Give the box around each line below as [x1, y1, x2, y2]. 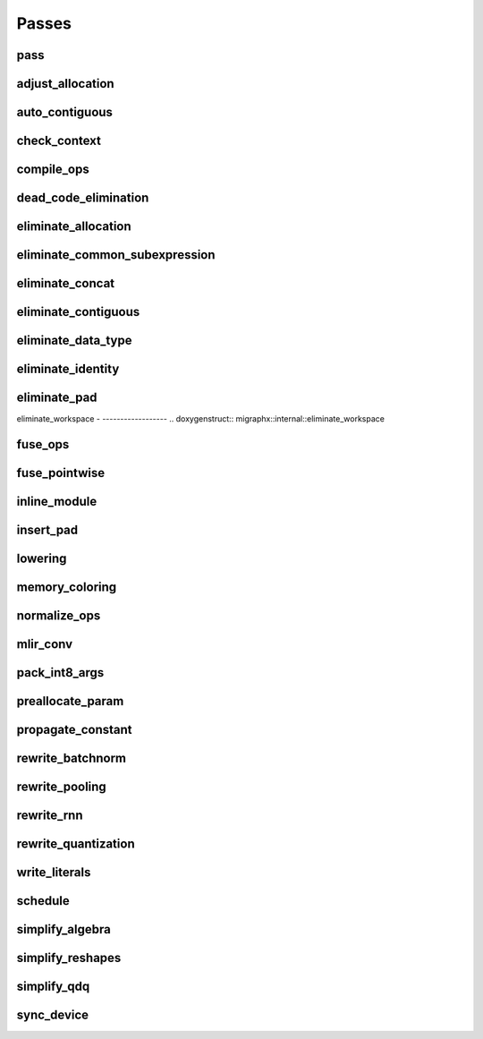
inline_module [16, 494, 97, 509]
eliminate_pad [16, 390, 97, 405]
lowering [16, 551, 67, 566]
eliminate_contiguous [16, 304, 140, 319]
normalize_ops [16, 609, 101, 624]
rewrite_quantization [16, 837, 135, 852]
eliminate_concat [16, 276, 115, 291]
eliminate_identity [16, 362, 120, 377]
